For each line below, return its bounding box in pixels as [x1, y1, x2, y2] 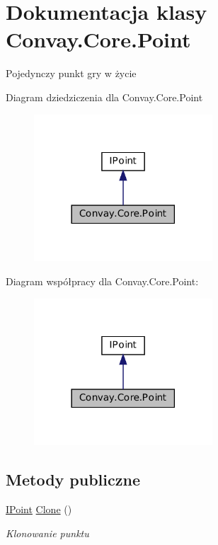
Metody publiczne [6, 469, 140, 490]
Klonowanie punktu [6, 525, 89, 540]
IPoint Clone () [6, 502, 72, 517]
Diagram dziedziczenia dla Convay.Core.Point [6, 89, 203, 104]
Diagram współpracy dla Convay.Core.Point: [6, 273, 199, 288]
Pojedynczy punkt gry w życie [6, 66, 137, 81]
